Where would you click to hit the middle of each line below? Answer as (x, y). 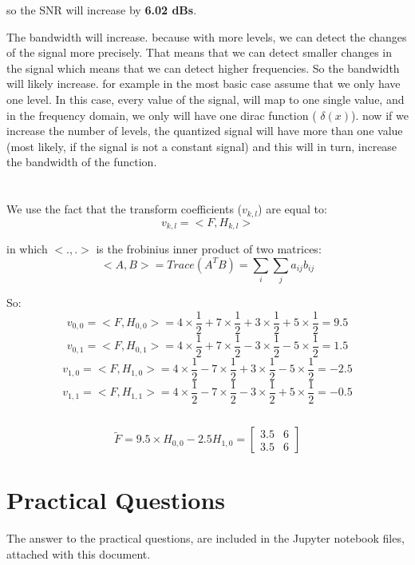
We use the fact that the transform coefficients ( (125, 209)
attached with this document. (79, 553)
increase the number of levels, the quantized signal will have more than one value (205, 131)
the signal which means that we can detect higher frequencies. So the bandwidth (203, 68)
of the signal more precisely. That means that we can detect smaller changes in (200, 52)
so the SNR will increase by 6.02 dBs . (102, 10)
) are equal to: (292, 209)
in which (27, 249)
